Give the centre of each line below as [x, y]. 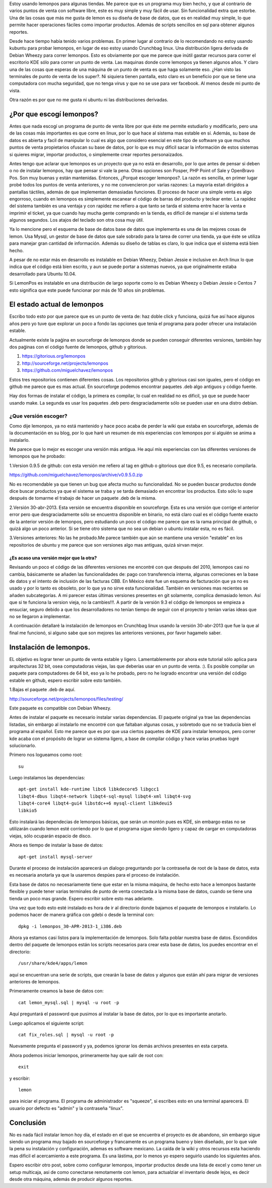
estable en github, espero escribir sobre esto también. [65, 680]
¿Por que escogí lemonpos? [54, 114]
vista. [15, 90]
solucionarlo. [23, 745]
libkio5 [28, 810]
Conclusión [28, 1123]
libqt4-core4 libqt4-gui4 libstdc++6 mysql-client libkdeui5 [95, 803]
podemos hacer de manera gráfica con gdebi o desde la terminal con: [82, 915]
